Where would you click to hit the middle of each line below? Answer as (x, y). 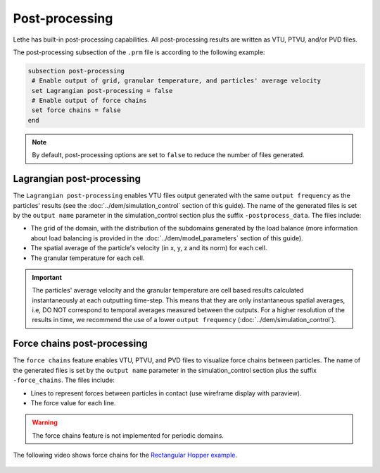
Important (47, 277)
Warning (45, 422)
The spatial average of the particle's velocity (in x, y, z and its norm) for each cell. (149, 248)
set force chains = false (76, 110)
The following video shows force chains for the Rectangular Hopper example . (125, 455)
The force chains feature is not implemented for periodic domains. (128, 435)
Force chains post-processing (80, 344)
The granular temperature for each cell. (88, 258)
